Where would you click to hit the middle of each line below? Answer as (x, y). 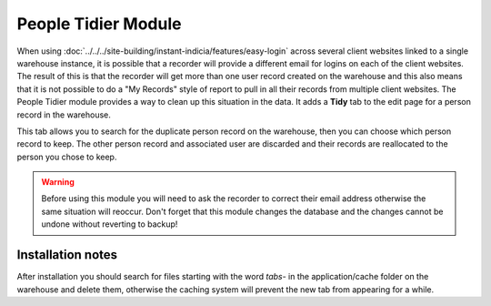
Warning (58, 182)
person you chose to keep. (67, 157)
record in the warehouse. (64, 115)
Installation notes (67, 255)
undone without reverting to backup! (110, 224)
